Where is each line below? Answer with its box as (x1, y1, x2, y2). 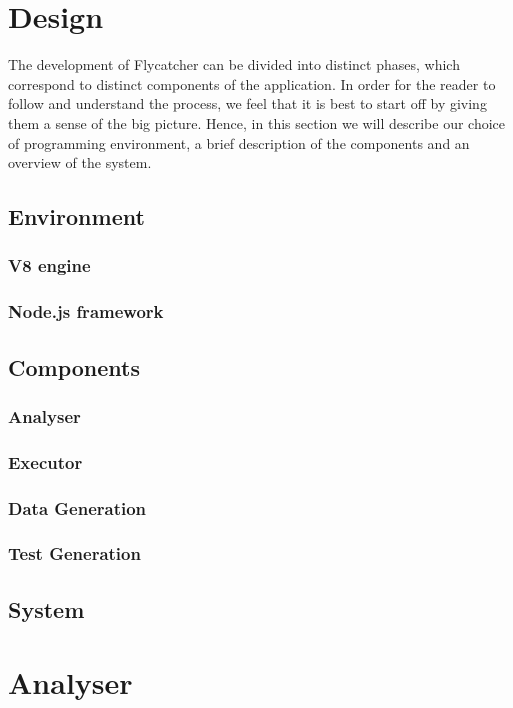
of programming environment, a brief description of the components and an (8, 132, 470, 153)
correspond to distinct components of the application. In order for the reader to (8, 73, 496, 94)
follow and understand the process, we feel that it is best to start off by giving (8, 93, 487, 114)
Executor (8, 449, 83, 474)
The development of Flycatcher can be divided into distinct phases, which (8, 54, 460, 75)
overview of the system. (8, 152, 152, 173)
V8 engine (8, 253, 91, 278)
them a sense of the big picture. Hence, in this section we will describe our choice (8, 112, 506, 133)
